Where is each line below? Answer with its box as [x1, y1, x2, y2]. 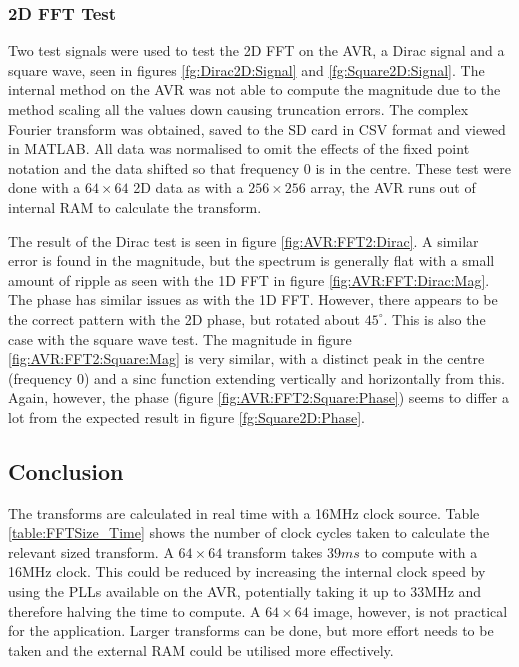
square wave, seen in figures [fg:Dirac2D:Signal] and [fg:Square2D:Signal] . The [8, 59, 485, 80]
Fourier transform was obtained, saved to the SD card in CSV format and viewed [8, 118, 506, 139]
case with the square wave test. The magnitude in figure [8, 328, 352, 349]
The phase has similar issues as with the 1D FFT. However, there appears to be [8, 289, 498, 310]
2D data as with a [133, 177, 244, 198]
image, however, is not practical [313, 600, 508, 621]
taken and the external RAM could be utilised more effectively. [8, 639, 394, 660]
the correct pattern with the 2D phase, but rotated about [8, 308, 361, 329]
